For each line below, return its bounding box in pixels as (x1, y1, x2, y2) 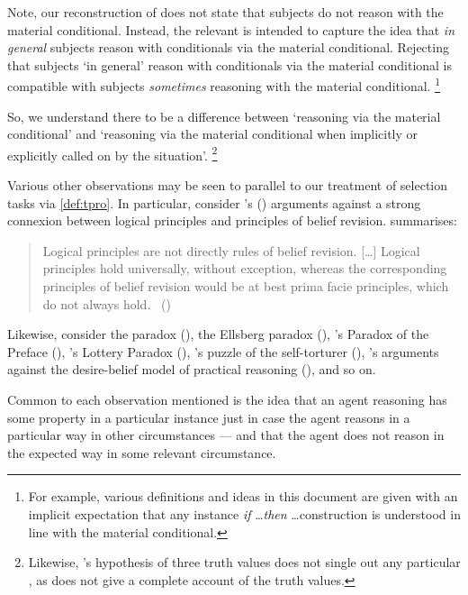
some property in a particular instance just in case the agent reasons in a (7, 407, 410, 426)
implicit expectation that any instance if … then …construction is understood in (28, 504, 461, 523)
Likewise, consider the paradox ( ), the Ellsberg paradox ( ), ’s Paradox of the (7, 325, 429, 343)
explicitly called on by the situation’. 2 (7, 142, 218, 164)
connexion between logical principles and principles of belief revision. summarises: (7, 211, 457, 230)
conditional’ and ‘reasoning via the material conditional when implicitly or (7, 124, 418, 143)
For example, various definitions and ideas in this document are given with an (28, 487, 458, 506)
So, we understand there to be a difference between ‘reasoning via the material (7, 106, 441, 125)
